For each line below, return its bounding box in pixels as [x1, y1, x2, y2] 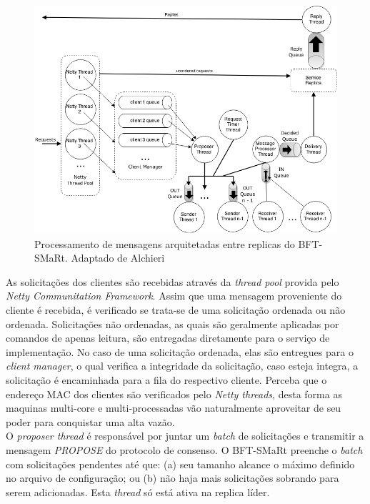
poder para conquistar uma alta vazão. [6, 414, 175, 429]
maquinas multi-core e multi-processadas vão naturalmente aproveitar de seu [6, 400, 341, 415]
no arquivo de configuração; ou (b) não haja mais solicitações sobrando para [6, 470, 339, 485]
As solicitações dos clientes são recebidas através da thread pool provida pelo [6, 274, 339, 289]
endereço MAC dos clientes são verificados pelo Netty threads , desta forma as [6, 386, 342, 401]
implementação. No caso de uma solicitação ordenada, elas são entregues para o [6, 344, 354, 359]
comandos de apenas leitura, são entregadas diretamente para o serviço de [6, 330, 330, 345]
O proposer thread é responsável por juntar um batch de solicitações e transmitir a [6, 428, 364, 443]
